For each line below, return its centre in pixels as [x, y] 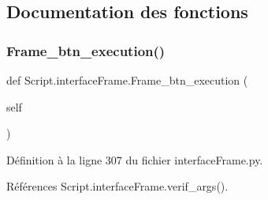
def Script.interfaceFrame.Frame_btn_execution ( [127, 80]
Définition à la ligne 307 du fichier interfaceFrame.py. [135, 159]
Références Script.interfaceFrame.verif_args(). [117, 186]
